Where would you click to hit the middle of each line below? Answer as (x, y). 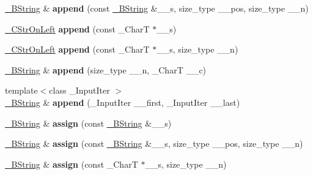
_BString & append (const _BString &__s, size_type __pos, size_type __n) (157, 8)
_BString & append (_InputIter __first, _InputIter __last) (123, 102)
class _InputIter (79, 90)
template (21, 90)
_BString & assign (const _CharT (72, 164)
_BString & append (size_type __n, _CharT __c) (106, 69)
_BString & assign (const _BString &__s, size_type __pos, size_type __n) (154, 143)
